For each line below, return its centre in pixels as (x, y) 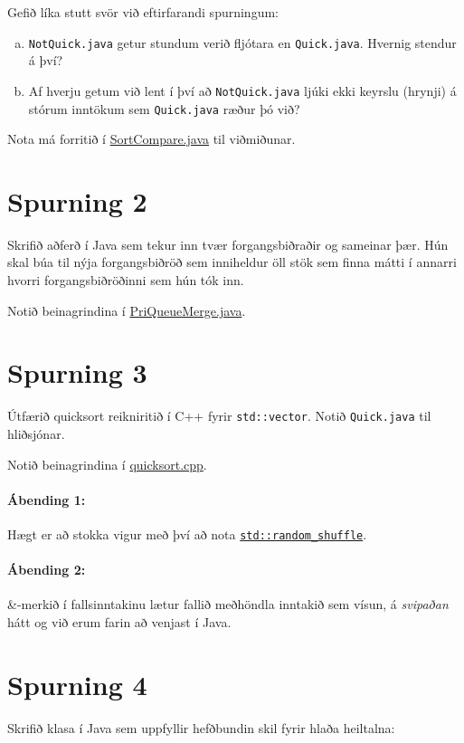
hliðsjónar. (36, 434)
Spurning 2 (77, 200)
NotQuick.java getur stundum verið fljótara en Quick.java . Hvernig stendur (242, 42)
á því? (46, 60)
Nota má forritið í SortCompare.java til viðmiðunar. (152, 139)
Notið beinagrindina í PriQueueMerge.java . (127, 310)
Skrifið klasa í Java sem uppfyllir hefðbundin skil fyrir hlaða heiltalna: (201, 727)
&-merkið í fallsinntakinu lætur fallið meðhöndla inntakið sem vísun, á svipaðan (228, 604)
